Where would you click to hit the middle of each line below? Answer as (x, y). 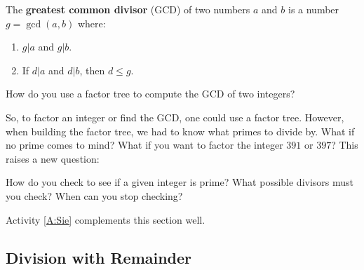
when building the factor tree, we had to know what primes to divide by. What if (180, 131)
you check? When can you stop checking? (94, 195)
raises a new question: (53, 158)
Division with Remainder (99, 257)
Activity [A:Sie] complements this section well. (106, 219)
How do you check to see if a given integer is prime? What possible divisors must (180, 182)
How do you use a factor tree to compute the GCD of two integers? (150, 94)
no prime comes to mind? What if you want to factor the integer (144, 145)
